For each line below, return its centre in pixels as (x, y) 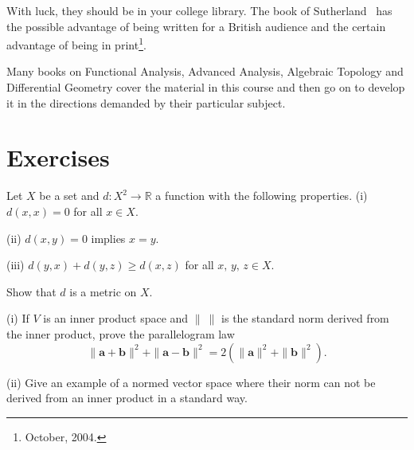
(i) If (18, 318)
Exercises (58, 157)
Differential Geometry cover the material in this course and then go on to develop (206, 87)
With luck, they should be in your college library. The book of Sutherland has (199, 10)
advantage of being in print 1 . (76, 43)
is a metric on (103, 291)
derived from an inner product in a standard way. (127, 398)
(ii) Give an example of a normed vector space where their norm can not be (191, 382)
